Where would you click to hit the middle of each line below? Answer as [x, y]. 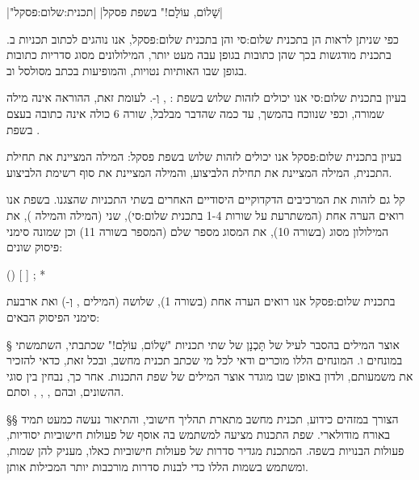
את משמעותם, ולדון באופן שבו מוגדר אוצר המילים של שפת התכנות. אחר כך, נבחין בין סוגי [210, 375]
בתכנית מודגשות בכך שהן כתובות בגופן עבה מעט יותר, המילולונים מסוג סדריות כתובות [199, 55]
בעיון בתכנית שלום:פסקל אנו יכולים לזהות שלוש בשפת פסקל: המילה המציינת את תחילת [204, 156]
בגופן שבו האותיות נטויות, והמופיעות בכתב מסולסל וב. [127, 70]
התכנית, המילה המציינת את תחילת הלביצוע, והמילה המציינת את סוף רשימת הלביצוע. [199, 172]
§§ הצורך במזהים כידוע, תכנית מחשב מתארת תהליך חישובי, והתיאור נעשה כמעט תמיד [203, 418]
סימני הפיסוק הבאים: [53, 316]
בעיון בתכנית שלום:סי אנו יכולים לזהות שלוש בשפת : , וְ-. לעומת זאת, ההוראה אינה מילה [207, 97]
